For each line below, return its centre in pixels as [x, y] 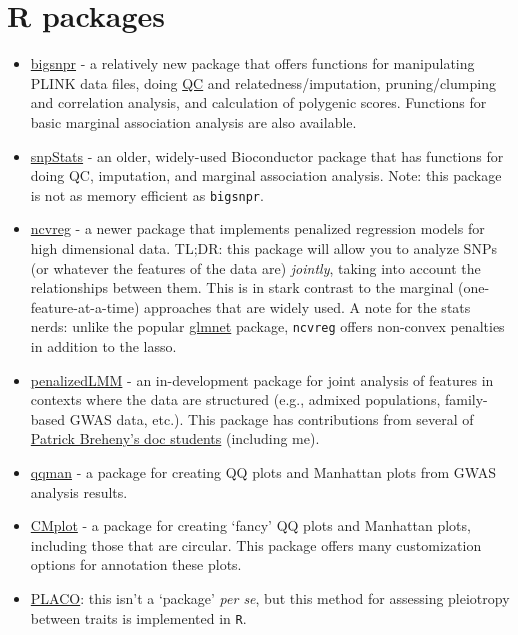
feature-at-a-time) [85, 306]
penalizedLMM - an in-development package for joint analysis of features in [262, 379]
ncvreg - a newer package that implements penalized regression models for [257, 228]
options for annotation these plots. [136, 564]
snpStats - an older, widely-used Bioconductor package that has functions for [267, 155]
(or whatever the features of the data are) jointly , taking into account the [255, 267]
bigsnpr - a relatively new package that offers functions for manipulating [252, 63]
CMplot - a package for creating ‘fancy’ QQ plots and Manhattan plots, [250, 525]
